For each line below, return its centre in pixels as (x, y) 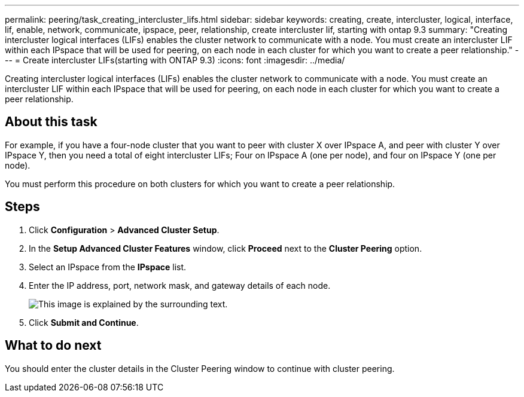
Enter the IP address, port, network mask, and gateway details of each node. (180, 285)
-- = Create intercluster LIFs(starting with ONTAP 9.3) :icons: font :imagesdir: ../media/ (175, 60)
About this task (51, 122)
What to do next (53, 346)
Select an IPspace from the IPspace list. (108, 267)
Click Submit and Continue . (84, 322)
